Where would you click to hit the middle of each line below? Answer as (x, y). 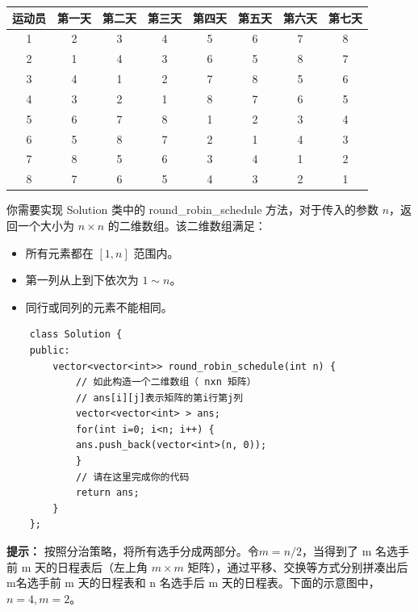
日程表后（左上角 (102, 566)
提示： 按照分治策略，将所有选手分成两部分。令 (133, 551)
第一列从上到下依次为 (82, 280)
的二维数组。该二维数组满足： (187, 225)
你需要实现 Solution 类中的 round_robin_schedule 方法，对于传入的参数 (193, 210)
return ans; (107, 493)
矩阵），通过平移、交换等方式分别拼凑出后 (298, 566)
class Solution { (76, 335)
